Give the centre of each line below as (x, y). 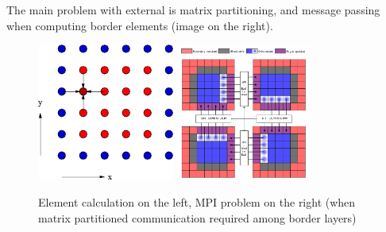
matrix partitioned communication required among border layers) (197, 217)
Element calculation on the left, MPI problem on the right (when (197, 202)
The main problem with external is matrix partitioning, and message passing (193, 10)
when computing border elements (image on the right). (140, 25)
